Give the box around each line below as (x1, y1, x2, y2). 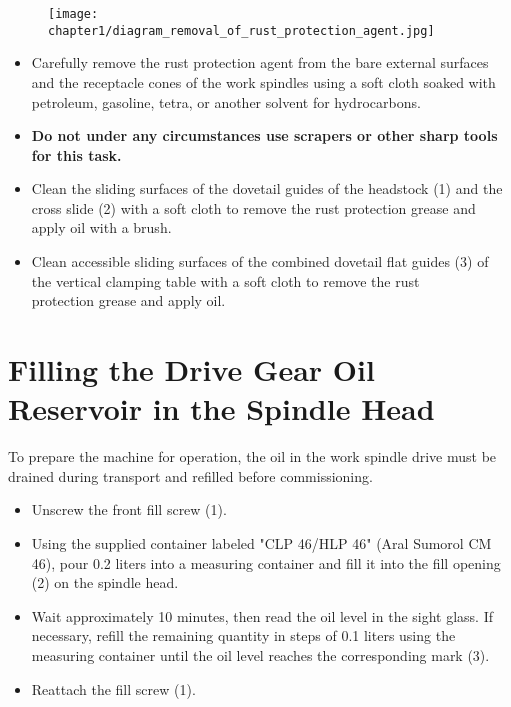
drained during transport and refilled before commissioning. (8, 465, 373, 486)
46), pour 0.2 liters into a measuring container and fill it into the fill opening (31, 552, 501, 573)
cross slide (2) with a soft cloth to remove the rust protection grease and (31, 197, 476, 218)
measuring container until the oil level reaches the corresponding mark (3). (31, 644, 490, 665)
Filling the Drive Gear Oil (8, 349, 375, 390)
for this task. (31, 144, 122, 165)
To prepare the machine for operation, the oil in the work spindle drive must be (8, 446, 497, 467)
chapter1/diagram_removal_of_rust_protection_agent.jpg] (48, 23, 435, 38)
